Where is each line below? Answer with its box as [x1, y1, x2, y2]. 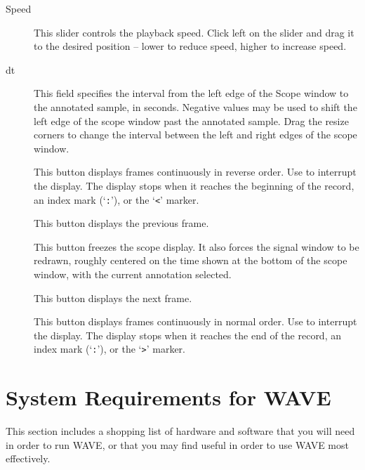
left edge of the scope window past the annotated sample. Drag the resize [34, 113, 349, 128]
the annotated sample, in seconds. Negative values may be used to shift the [34, 99, 357, 114]
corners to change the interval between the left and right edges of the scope [34, 127, 357, 142]
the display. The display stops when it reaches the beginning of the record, [34, 178, 354, 192]
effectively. [6, 451, 51, 466]
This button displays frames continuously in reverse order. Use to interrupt [34, 164, 357, 179]
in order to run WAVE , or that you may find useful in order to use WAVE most [6, 437, 349, 452]
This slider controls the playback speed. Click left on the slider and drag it [34, 25, 354, 39]
